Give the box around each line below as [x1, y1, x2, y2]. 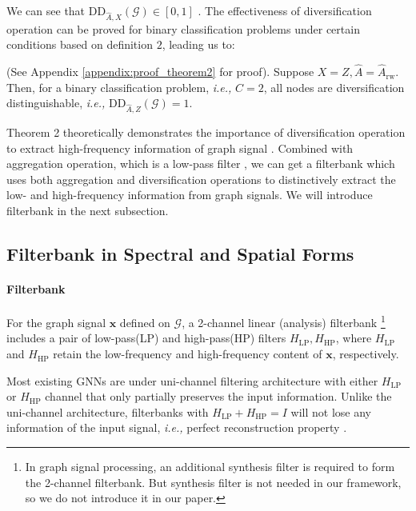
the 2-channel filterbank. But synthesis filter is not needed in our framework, [25, 473, 402, 490]
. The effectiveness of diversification [198, 2, 372, 18]
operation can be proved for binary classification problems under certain [6, 20, 360, 37]
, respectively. [332, 345, 399, 362]
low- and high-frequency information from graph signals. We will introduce [6, 186, 373, 203]
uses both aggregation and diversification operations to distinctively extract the [6, 170, 396, 187]
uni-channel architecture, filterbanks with [6, 403, 209, 420]
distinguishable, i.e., [6, 94, 106, 111]
